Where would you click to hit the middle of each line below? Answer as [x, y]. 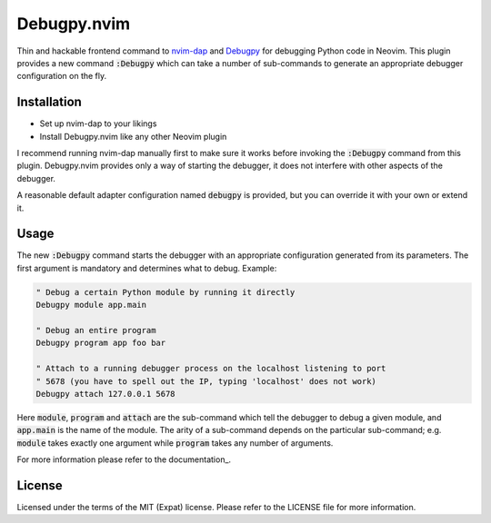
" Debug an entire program [96, 331]
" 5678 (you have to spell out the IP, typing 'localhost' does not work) [206, 381]
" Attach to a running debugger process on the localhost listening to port [211, 369]
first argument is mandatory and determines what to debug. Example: [147, 268]
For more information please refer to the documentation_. [124, 459]
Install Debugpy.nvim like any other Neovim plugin [133, 136]
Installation [49, 102]
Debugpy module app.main [91, 305]
